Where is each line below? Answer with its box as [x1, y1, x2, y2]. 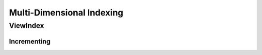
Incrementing [9, 37, 51, 45]
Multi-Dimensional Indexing [9, 7, 124, 18]
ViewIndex [9, 21, 45, 30]
